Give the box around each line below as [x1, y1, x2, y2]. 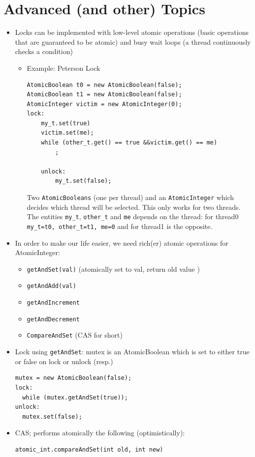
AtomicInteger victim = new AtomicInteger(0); [27, 100, 182, 108]
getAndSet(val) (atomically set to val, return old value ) [27, 263, 200, 274]
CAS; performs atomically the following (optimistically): [15, 428, 185, 438]
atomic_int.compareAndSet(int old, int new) [15, 446, 163, 453]
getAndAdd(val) [27, 283, 76, 290]
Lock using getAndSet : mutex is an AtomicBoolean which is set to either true [15, 346, 250, 357]
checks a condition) [15, 46, 73, 57]
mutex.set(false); [22, 413, 82, 420]
